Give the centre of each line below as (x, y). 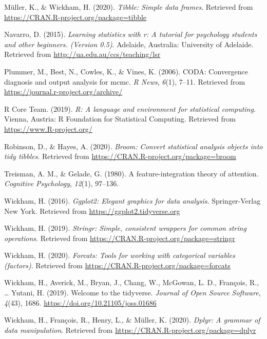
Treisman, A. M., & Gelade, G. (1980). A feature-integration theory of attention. (131, 173)
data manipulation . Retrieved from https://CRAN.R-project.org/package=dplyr (130, 330)
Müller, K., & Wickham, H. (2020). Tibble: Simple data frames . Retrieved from (129, 7)
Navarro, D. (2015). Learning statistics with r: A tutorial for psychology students (131, 34)
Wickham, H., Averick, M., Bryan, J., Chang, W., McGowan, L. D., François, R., (132, 282)
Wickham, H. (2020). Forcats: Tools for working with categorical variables (120, 255)
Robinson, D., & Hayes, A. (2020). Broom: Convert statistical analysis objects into (133, 146)
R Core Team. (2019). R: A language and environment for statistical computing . (130, 108)
